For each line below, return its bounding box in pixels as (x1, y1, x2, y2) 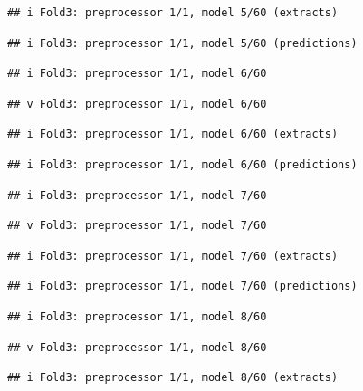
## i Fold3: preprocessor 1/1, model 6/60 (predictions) (7, 157, 358, 171)
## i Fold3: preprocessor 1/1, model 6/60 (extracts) (7, 128, 339, 141)
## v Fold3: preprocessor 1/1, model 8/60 (7, 340, 267, 354)
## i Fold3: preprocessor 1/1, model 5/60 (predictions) (7, 36, 358, 50)
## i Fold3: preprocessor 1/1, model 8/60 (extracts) (7, 371, 339, 385)
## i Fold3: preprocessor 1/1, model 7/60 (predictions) (7, 280, 358, 293)
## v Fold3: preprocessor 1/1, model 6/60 (7, 97, 267, 110)
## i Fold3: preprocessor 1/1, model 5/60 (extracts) (7, 6, 339, 19)
